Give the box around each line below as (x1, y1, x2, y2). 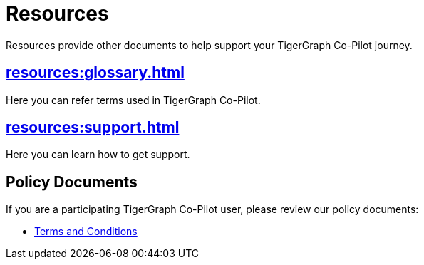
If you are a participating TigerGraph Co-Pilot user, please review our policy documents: (6, 203, 419, 216)
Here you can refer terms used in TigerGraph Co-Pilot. (6, 93, 261, 106)
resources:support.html (6, 118, 180, 137)
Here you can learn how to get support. (6, 148, 190, 161)
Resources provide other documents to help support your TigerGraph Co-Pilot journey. (6, 38, 413, 51)
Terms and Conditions (34, 225, 138, 238)
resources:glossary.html (6, 63, 185, 82)
